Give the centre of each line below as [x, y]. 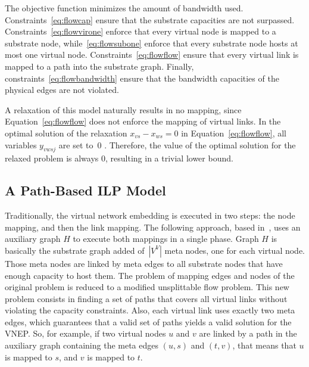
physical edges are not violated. [62, 90]
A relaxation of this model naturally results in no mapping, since [123, 109]
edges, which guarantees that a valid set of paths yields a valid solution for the [148, 321]
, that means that [264, 345]
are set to [76, 144]
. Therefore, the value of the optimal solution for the [200, 144]
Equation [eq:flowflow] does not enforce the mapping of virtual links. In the [143, 121]
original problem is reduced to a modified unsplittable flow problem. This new [147, 287]
